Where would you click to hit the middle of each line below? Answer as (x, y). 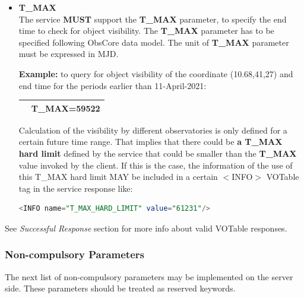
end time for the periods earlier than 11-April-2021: (113, 85)
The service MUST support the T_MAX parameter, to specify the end (153, 19)
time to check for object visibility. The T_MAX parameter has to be (146, 31)
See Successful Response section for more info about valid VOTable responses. (146, 228)
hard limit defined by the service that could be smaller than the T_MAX (158, 153)
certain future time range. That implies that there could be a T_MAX (151, 142)
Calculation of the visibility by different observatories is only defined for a (153, 130)
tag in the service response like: (76, 188)
